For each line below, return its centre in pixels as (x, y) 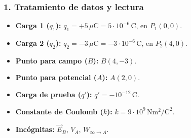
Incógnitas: (35, 129)
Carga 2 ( (32, 43)
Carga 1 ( (32, 25)
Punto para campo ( (51, 60)
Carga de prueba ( (48, 94)
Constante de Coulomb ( (59, 111)
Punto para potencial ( (56, 77)
